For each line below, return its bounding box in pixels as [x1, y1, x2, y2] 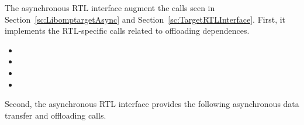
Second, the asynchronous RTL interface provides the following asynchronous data [5, 98, 299, 110]
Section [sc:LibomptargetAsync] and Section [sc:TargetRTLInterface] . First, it [5, 13, 286, 25]
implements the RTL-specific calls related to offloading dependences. [5, 24, 250, 37]
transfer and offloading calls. [5, 109, 106, 121]
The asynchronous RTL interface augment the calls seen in [5, 2, 215, 13]
